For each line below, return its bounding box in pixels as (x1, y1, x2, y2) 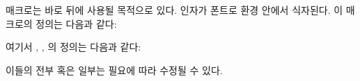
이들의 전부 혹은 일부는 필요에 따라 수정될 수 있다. (6, 62, 223, 77)
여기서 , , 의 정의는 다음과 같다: (6, 39, 141, 54)
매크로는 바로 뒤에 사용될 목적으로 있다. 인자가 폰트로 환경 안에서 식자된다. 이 (6, 3, 343, 17)
